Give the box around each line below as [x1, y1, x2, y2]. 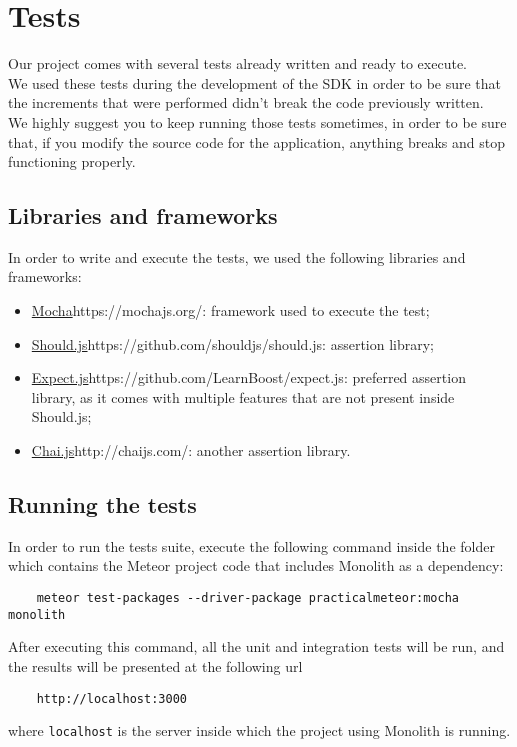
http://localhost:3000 [36, 691, 187, 706]
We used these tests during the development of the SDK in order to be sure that [8, 72, 502, 93]
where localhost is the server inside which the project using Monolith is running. [8, 720, 511, 741]
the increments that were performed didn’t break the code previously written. [8, 92, 484, 113]
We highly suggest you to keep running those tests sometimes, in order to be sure [8, 111, 507, 132]
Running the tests [8, 489, 197, 520]
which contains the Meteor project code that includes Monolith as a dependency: [8, 555, 504, 576]
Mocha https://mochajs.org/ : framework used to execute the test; [31, 300, 430, 321]
